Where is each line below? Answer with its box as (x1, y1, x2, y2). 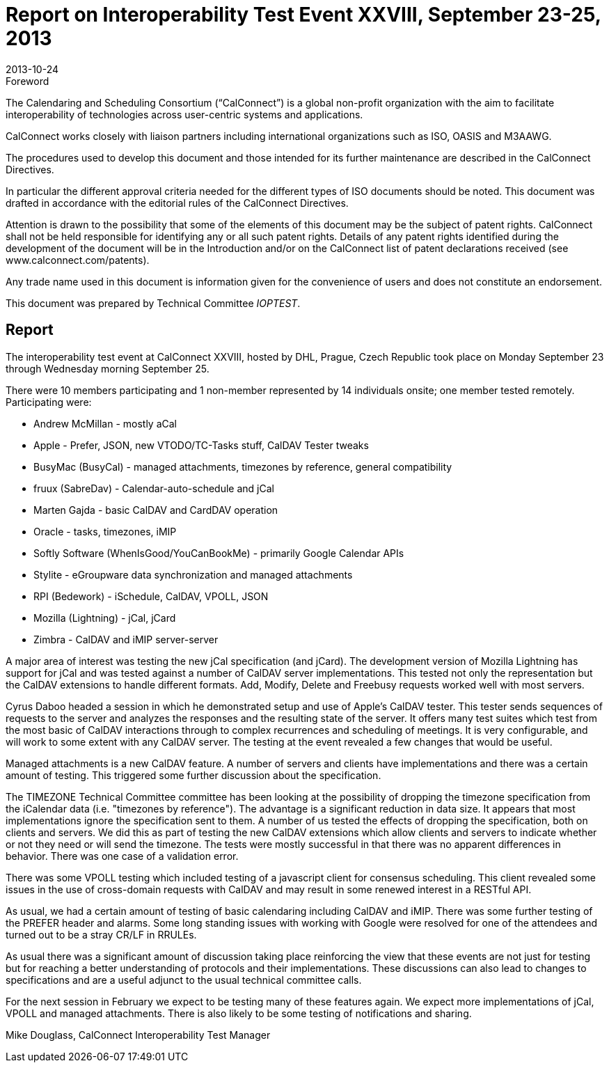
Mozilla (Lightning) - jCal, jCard (33, 611, 176, 624)
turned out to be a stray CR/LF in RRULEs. (6, 928, 197, 941)
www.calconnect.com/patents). (6, 253, 150, 266)
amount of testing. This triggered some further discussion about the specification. (6, 769, 381, 781)
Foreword (6, 74, 49, 87)
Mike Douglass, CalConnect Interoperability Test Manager (6, 1028, 271, 1041)
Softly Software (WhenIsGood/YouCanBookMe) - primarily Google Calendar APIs (33, 547, 404, 559)
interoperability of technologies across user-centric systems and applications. (6, 108, 363, 120)
